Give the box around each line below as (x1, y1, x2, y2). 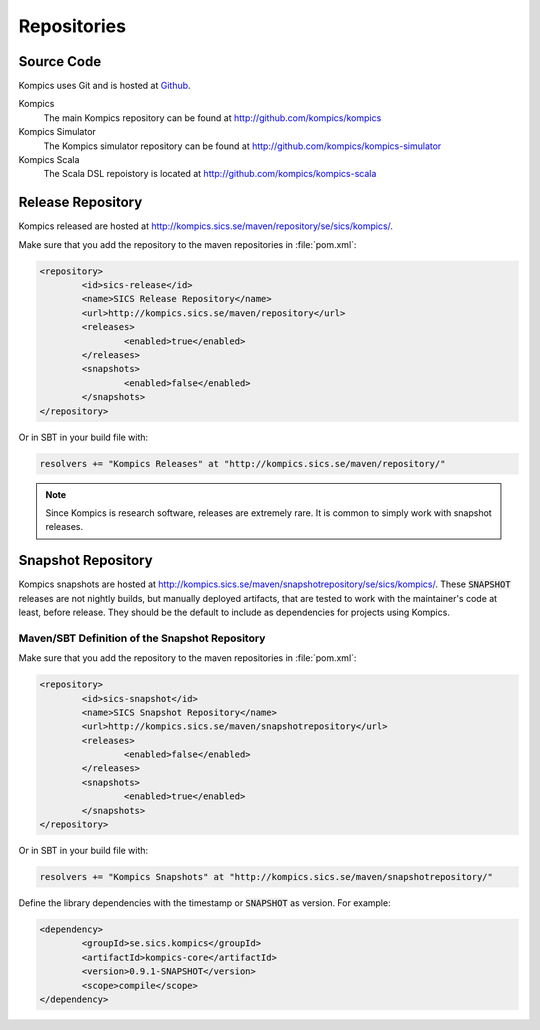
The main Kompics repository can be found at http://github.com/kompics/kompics (43, 111, 382, 124)
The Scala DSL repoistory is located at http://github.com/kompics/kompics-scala (43, 168, 377, 180)
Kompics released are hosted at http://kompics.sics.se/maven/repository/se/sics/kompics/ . (18, 220, 394, 232)
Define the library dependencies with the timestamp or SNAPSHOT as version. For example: (18, 897, 391, 909)
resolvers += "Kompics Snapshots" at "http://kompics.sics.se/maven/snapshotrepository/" (39, 871, 494, 883)
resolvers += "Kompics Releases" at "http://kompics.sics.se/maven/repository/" (39, 458, 446, 469)
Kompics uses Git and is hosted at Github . (18, 80, 191, 92)
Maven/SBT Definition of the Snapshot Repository (18, 631, 266, 645)
